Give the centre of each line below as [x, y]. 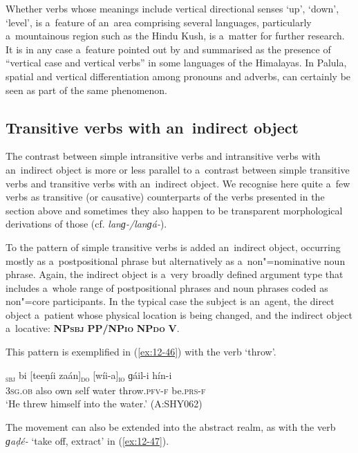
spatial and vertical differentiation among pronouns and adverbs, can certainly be [178, 76]
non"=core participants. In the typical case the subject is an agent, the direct [170, 301]
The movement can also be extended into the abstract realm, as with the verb [171, 426]
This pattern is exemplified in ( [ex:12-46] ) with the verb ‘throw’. [141, 352]
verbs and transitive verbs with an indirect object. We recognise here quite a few [178, 183]
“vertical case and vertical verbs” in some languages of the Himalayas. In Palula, [176, 63]
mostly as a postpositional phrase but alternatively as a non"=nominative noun [176, 260]
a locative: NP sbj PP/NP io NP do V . [93, 328]
